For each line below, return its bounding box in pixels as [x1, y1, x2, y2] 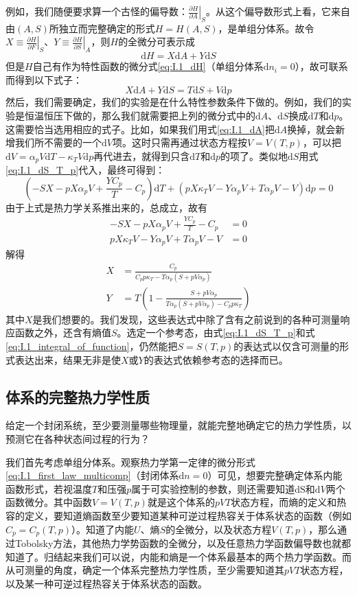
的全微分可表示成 [118, 34, 196, 49]
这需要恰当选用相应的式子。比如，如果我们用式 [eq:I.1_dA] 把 [5, 121, 275, 136]
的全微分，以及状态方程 [165, 522, 272, 536]
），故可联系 [295, 59, 348, 73]
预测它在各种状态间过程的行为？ [5, 431, 150, 445]
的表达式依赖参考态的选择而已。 [143, 352, 288, 366]
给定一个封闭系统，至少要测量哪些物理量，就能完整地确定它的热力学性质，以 [5, 418, 352, 432]
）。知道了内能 [71, 522, 135, 536]
